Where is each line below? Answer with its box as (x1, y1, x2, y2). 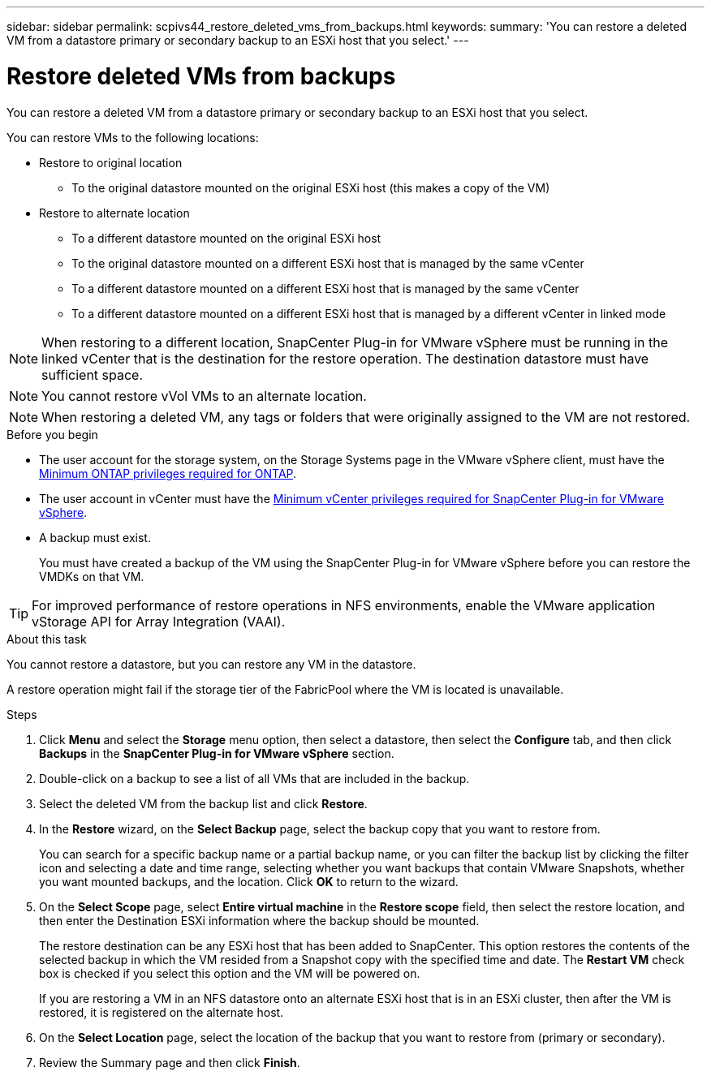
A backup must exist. (39, 530, 151, 544)
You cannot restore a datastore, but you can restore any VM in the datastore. (6, 656, 416, 671)
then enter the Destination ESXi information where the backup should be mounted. (39, 913, 480, 928)
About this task (6, 631, 87, 646)
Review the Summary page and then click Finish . (39, 1055, 300, 1070)
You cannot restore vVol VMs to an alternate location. (41, 387, 367, 404)
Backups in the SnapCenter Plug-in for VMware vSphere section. (39, 746, 394, 760)
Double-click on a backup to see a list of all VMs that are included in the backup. (39, 771, 470, 785)
